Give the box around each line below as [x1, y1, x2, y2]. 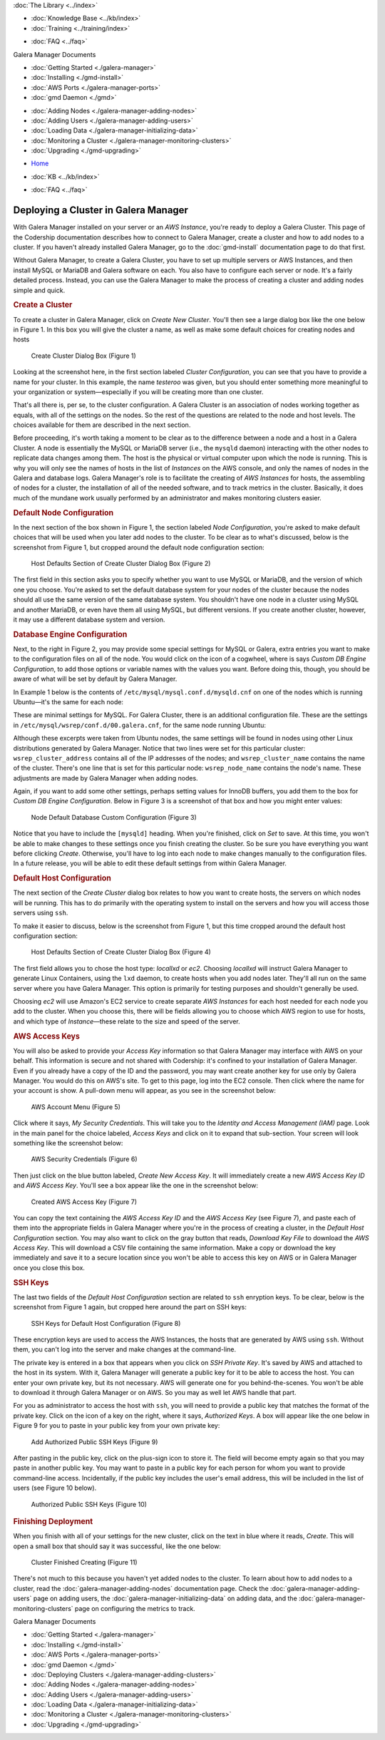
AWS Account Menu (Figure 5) [31, 1102, 121, 1111]
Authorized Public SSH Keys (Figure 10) [31, 1500, 148, 1508]
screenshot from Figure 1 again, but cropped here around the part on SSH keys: [13, 1303, 247, 1312]
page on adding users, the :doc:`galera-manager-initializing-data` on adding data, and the [33, 1594, 297, 1603]
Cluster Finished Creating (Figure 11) [31, 1558, 138, 1566]
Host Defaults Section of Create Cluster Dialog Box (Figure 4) [31, 948, 212, 957]
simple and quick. [13, 286, 66, 294]
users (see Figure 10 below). [13, 1483, 97, 1493]
